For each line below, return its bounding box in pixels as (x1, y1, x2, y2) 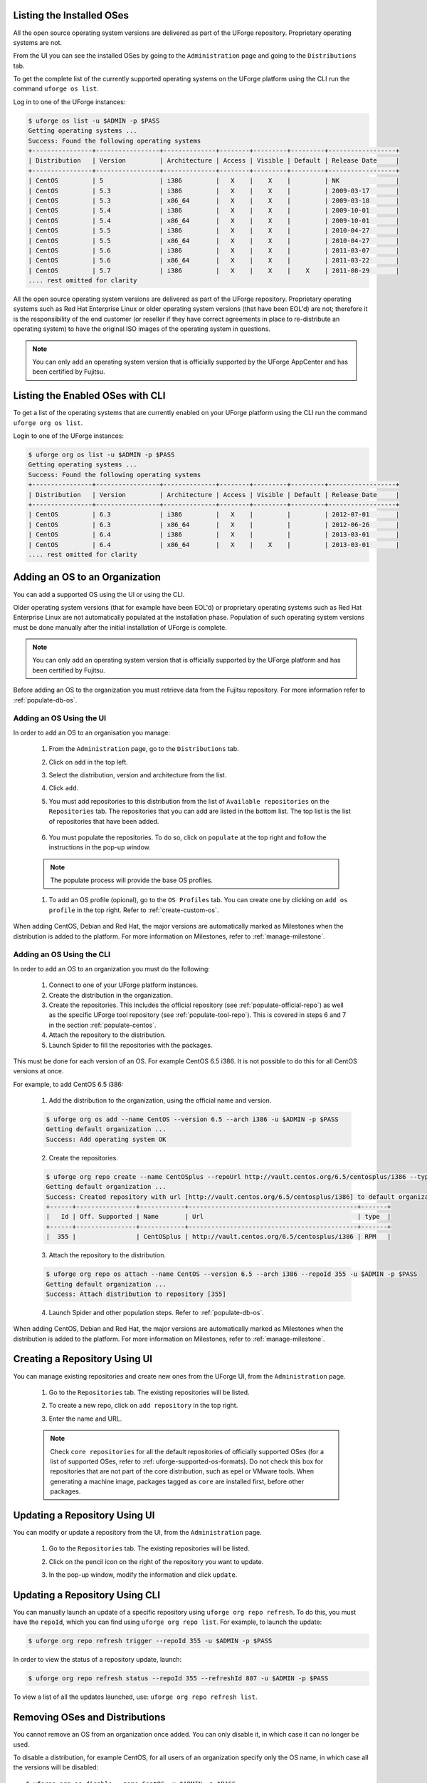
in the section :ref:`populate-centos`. (48, 1021, 157, 1029)
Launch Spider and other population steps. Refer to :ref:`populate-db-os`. (48, 1308, 265, 1317)
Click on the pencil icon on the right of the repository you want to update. (48, 1557, 264, 1565)
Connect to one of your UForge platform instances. (48, 981, 199, 989)
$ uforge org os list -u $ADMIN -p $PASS (28, 451, 175, 459)
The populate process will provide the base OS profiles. (50, 876, 213, 884)
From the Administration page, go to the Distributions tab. (48, 745, 239, 753)
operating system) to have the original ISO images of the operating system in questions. (13, 325, 270, 333)
